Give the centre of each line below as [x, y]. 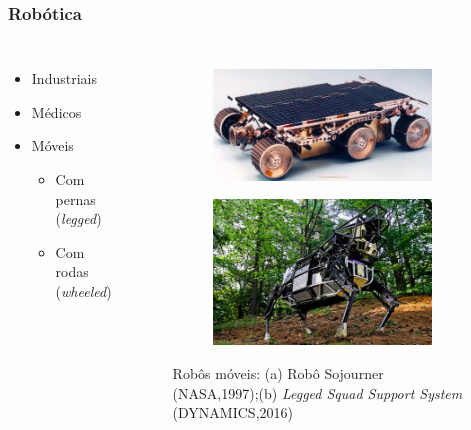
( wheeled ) [83, 290]
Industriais [64, 78]
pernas [75, 198]
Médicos [56, 111]
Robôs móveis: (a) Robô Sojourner [278, 372]
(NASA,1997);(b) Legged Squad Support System [317, 392]
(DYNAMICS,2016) [232, 412]
